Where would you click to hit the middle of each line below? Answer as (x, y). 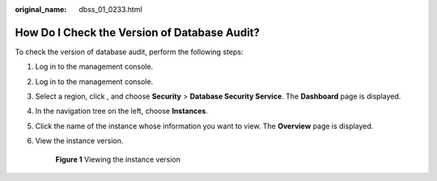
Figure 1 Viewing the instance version (118, 159)
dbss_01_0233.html (110, 9)
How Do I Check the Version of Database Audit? (138, 32)
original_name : (41, 9)
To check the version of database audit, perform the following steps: (129, 52)
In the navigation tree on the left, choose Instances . (121, 111)
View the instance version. (79, 141)
